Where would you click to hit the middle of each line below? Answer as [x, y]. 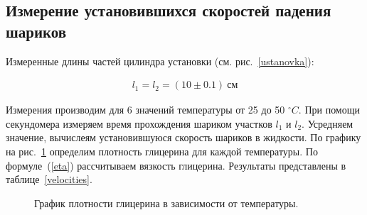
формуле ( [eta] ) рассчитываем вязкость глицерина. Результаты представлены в [176, 165]
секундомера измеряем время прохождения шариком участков [139, 123]
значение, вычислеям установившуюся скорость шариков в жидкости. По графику [183, 137]
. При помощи [329, 110]
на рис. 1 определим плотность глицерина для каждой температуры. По [162, 151]
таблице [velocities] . [49, 179]
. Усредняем [328, 123]
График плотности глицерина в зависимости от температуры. [166, 203]
